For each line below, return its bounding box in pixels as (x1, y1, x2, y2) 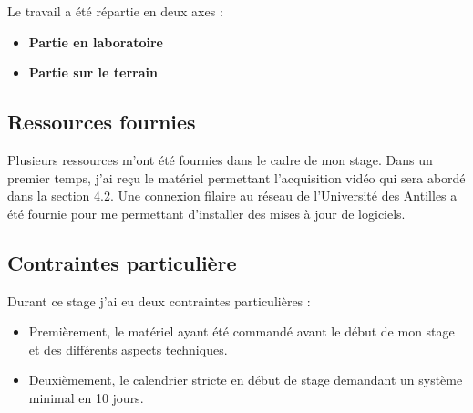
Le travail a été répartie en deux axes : (7, 2, 223, 20)
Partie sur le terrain (28, 63, 158, 82)
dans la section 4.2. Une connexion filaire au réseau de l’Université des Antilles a (7, 186, 458, 205)
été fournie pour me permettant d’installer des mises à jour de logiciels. (7, 203, 406, 222)
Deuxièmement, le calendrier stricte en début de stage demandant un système (28, 370, 463, 389)
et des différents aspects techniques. (28, 339, 228, 358)
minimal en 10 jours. (28, 387, 144, 407)
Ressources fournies (7, 108, 196, 136)
